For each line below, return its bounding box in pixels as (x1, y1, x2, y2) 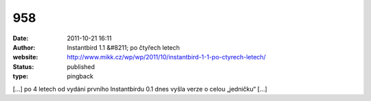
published (67, 62, 95, 71)
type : (12, 72, 29, 81)
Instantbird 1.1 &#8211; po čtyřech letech (67, 43, 180, 51)
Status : (12, 62, 34, 71)
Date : (12, 34, 29, 42)
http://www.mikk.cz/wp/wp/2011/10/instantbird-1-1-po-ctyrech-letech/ (67, 53, 266, 61)
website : (12, 53, 38, 61)
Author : (12, 43, 36, 51)
